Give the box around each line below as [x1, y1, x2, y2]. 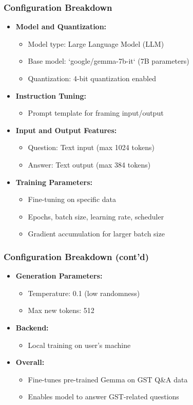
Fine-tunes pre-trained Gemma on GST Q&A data [28, 374, 188, 384]
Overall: [15, 357, 45, 367]
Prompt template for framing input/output [28, 107, 164, 118]
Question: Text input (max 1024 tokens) [28, 142, 155, 153]
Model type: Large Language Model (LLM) [28, 38, 164, 49]
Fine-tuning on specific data [28, 194, 116, 205]
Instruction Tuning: [15, 90, 86, 101]
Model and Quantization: [15, 21, 107, 32]
